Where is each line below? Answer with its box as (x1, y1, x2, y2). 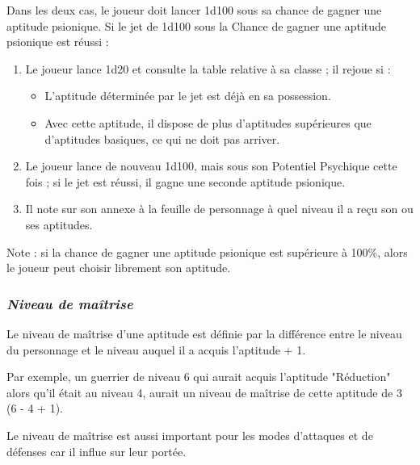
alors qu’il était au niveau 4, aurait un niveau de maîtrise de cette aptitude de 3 (6, 383, 402, 400)
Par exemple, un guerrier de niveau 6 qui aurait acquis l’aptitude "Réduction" (6, 368, 391, 385)
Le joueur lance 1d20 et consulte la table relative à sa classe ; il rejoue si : (25, 60, 391, 77)
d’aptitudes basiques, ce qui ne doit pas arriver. (44, 130, 280, 147)
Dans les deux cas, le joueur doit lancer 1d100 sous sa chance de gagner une (6, 2, 382, 18)
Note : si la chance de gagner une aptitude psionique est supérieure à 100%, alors (6, 243, 408, 260)
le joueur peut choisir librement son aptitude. (6, 259, 231, 276)
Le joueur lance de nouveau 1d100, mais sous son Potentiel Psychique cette (25, 157, 397, 174)
